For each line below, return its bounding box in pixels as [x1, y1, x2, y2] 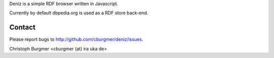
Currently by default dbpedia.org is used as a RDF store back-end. [9, 10, 148, 16]
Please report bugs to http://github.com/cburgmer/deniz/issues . [9, 36, 144, 42]
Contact [9, 23, 36, 32]
